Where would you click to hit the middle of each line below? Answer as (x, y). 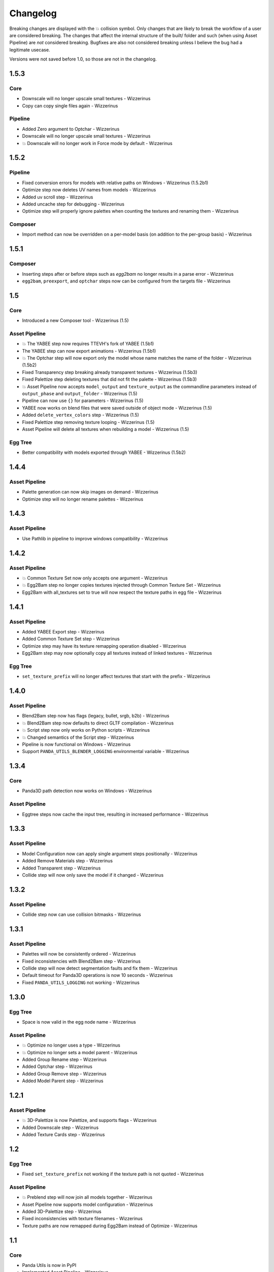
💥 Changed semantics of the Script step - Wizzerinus (78, 737)
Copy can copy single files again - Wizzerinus (70, 106)
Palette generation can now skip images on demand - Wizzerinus (90, 492)
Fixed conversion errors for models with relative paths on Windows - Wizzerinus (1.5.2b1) (115, 183)
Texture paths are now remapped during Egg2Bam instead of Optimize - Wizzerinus (110, 1226)
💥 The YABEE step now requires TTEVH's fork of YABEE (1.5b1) (88, 344)
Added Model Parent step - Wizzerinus (63, 1081)
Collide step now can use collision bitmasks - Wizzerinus (82, 915)
